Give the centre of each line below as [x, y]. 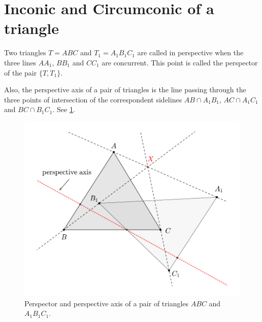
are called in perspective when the [190, 52]
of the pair [21, 72]
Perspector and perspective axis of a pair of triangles [107, 303]
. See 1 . [64, 109]
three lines [20, 62]
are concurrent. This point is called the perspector [180, 62]
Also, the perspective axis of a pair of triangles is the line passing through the [125, 90]
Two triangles [25, 52]
